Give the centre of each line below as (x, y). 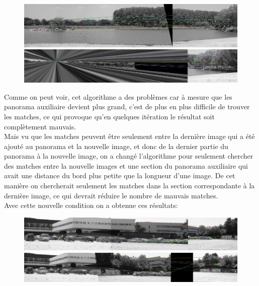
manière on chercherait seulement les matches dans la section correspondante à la (129, 186)
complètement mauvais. (40, 126)
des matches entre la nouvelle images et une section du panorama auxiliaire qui (126, 165)
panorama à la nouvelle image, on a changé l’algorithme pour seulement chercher (129, 156)
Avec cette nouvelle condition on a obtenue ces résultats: (91, 205)
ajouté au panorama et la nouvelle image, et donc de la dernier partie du (116, 146)
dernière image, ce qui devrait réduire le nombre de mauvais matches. (111, 195)
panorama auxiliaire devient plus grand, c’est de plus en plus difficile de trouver (127, 106)
